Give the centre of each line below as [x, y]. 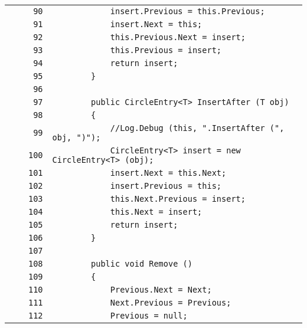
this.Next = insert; [156, 212]
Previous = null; [149, 316]
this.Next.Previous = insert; [178, 199]
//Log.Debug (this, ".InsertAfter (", [197, 128]
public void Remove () [142, 264]
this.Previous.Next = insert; [178, 37]
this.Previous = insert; [166, 50]
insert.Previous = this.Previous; [187, 11]
